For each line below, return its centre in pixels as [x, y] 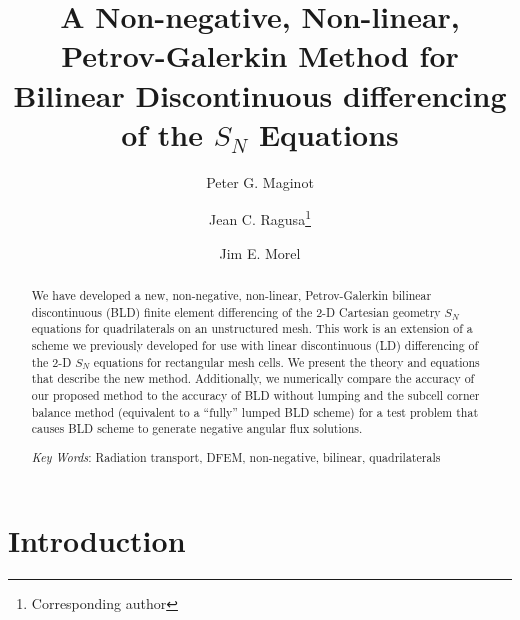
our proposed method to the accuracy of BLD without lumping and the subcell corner [255, 394]
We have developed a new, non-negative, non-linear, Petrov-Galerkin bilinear [231, 294]
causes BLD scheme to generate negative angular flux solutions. [197, 428]
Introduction [97, 540]
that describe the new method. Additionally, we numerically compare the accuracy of [253, 378]
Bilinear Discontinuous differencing [260, 94]
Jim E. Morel [260, 252]
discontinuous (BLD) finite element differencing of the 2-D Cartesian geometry [236, 311]
